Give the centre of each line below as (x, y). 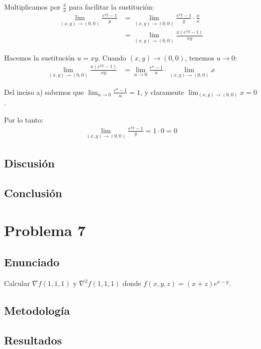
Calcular (17, 283)
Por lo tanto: (24, 119)
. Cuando (112, 57)
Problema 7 (45, 230)
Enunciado (32, 262)
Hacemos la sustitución (39, 57)
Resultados (33, 340)
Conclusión (33, 193)
